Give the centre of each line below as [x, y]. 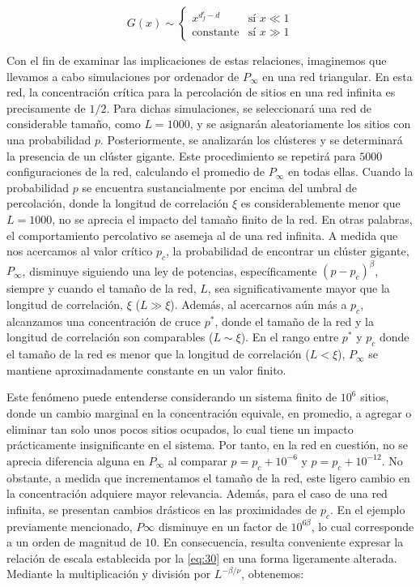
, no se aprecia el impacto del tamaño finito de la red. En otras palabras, [232, 219]
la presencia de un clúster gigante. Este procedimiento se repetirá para [181, 155]
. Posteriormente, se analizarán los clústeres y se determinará [252, 139]
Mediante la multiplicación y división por [109, 574]
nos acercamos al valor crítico [80, 251]
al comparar [197, 460]
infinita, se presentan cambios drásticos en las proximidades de [162, 509]
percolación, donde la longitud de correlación [118, 203]
